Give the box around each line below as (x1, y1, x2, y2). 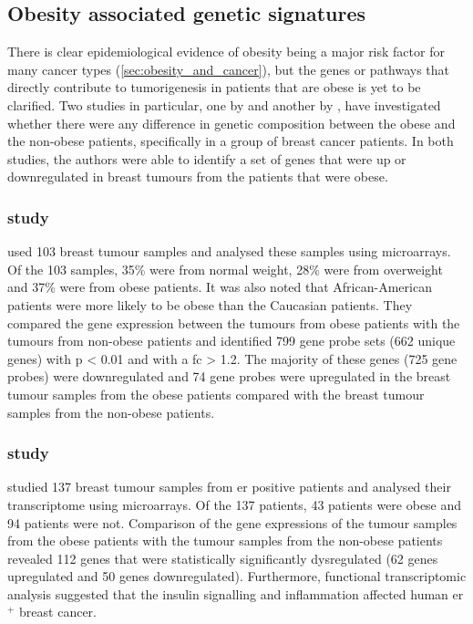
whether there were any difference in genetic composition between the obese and (7, 113, 456, 132)
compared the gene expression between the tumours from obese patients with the (7, 313, 460, 332)
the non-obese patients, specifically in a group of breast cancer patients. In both (7, 131, 454, 151)
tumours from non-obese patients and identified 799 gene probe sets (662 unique (7, 331, 456, 350)
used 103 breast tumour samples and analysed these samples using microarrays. (7, 242, 451, 261)
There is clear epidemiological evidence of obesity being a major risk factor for (7, 42, 445, 61)
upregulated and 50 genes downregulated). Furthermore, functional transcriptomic (7, 567, 467, 586)
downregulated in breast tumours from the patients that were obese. (7, 167, 388, 186)
